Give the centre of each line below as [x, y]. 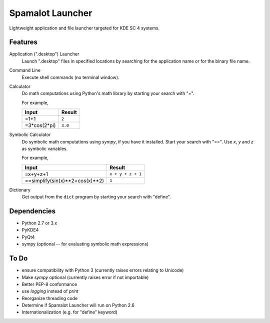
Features [23, 42]
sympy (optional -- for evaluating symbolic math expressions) [85, 244]
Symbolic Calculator [30, 134]
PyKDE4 [30, 230]
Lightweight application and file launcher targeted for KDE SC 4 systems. [84, 28]
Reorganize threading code [50, 298]
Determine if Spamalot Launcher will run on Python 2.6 [78, 305]
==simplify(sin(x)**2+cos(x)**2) [64, 180]
